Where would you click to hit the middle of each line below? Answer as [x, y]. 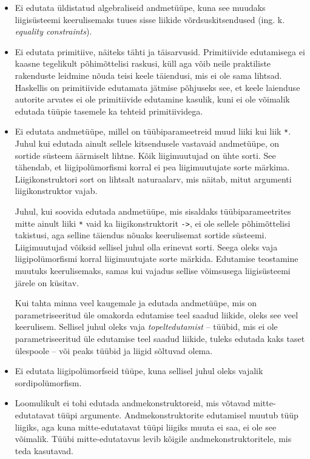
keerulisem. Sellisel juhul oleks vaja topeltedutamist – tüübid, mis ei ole [146, 327]
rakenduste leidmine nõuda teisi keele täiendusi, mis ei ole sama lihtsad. [148, 75]
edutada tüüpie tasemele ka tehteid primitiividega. [109, 111]
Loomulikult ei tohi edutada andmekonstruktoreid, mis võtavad [133, 403]
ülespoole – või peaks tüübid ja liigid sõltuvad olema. [114, 350]
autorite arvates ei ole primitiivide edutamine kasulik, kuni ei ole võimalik [152, 99]
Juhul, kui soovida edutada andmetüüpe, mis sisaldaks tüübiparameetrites [153, 211]
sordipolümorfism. [48, 382]
